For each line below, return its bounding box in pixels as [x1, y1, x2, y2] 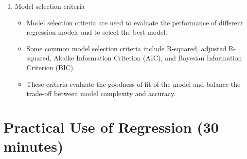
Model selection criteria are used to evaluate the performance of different [26, 17, 244, 27]
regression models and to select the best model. [26, 27, 167, 37]
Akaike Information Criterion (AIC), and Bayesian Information [53, 53, 242, 63]
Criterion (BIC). [26, 62, 75, 72]
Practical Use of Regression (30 [3, 117, 219, 137]
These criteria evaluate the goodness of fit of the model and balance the [26, 79, 241, 89]
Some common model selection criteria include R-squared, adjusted [26, 43, 227, 53]
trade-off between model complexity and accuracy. [26, 88, 176, 99]
